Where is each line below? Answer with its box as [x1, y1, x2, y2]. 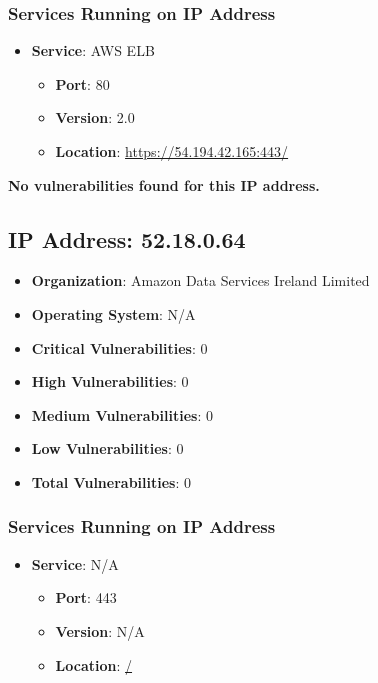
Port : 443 [55, 587, 117, 608]
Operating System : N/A [31, 303, 196, 324]
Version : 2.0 [55, 107, 135, 128]
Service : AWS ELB [31, 40, 155, 61]
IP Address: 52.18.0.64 [8, 223, 246, 254]
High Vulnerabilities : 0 [31, 371, 189, 392]
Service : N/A [31, 553, 119, 574]
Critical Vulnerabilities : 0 [31, 337, 208, 358]
